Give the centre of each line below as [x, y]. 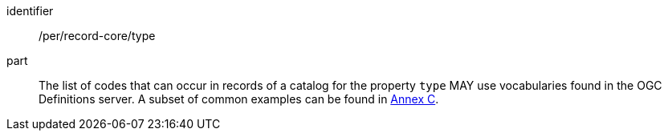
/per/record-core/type [97, 36]
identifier [30, 11]
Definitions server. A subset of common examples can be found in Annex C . [239, 99]
